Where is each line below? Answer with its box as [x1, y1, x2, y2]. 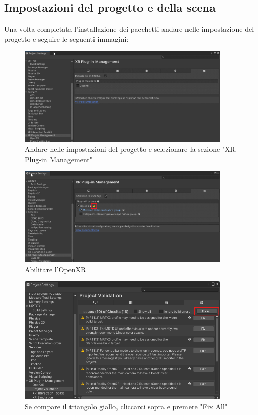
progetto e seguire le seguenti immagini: [4, 33, 129, 44]
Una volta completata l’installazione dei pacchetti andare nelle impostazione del [4, 24, 254, 34]
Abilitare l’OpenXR [25, 264, 86, 274]
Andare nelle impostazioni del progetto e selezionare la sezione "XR [25, 144, 236, 155]
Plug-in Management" [25, 154, 92, 164]
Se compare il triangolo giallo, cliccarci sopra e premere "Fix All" [25, 401, 228, 411]
